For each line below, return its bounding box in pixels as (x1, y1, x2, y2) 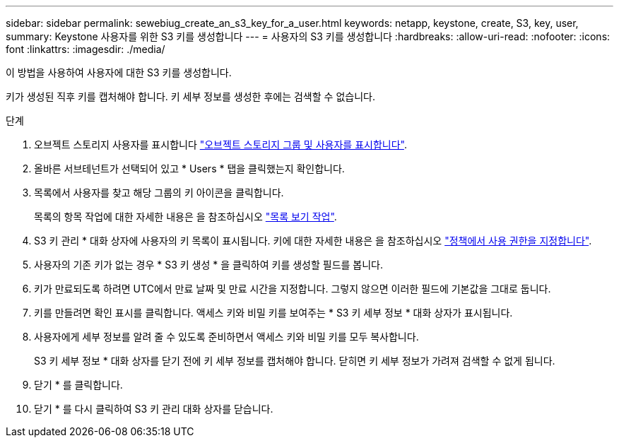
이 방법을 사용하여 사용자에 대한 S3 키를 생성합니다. (6, 66, 232, 78)
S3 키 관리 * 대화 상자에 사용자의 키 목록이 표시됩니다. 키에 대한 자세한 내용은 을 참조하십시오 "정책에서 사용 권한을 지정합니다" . (34, 235, 592, 247)
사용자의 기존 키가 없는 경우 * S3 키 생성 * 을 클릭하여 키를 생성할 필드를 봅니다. (34, 259, 384, 271)
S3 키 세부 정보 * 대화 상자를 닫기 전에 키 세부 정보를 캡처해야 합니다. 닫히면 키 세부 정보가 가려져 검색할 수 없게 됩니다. (34, 355, 555, 367)
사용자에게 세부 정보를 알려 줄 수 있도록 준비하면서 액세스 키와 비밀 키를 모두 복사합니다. (34, 331, 419, 343)
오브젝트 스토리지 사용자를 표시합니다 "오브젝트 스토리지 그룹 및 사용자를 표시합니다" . (34, 138, 407, 150)
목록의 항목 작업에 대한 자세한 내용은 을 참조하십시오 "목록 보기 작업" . (34, 211, 337, 223)
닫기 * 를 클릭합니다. (34, 379, 123, 391)
